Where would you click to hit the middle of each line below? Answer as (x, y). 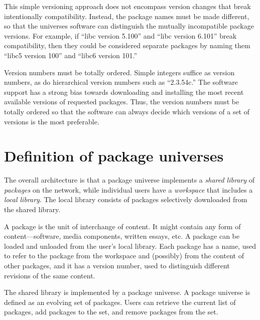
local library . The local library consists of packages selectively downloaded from (126, 199)
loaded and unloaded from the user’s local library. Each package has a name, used (130, 246)
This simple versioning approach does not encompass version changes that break (127, 6)
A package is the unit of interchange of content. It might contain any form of (122, 226)
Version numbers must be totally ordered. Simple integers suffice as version (119, 72)
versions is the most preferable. (52, 121)
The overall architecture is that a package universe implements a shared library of (129, 180)
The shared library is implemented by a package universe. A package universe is (127, 292)
